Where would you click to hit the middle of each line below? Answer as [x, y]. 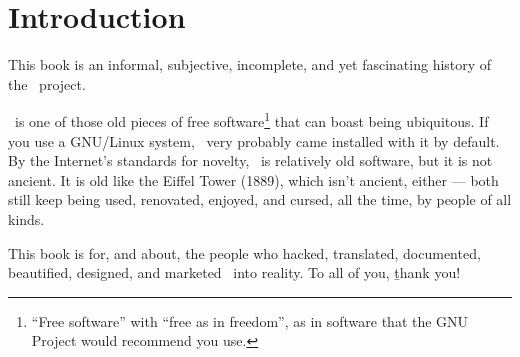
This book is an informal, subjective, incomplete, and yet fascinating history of [250, 64]
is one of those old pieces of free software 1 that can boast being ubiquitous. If [251, 119]
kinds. [26, 218]
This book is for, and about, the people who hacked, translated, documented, [244, 252]
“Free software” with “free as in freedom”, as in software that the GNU [250, 320]
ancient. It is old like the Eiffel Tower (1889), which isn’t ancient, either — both [253, 179]
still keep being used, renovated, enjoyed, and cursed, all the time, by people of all [260, 199]
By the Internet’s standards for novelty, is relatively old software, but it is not [250, 160]
